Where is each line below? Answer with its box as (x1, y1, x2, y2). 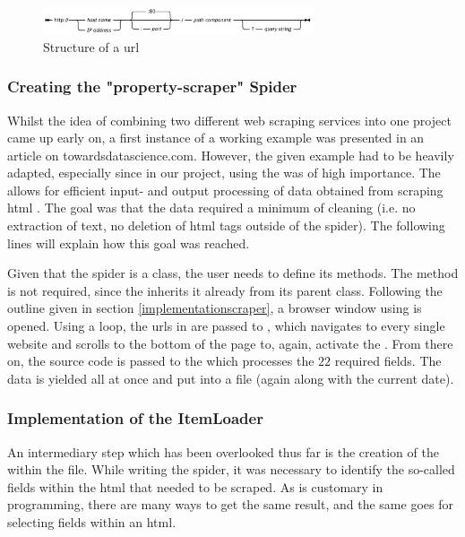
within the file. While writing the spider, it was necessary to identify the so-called (7, 460, 455, 479)
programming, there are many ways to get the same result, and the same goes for (7, 495, 453, 514)
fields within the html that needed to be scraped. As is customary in (7, 477, 383, 496)
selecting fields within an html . (7, 513, 177, 532)
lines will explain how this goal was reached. (7, 233, 250, 252)
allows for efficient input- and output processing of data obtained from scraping (7, 180, 443, 199)
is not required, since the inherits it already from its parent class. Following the (7, 281, 443, 299)
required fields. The (334, 351, 442, 370)
